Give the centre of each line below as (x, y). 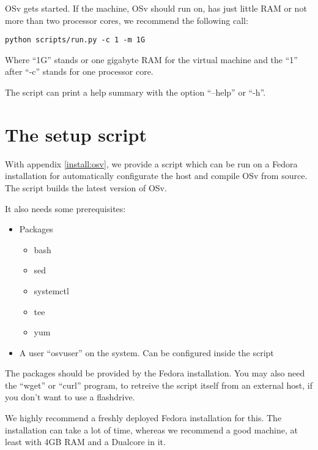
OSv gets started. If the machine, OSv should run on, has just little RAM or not (156, 8)
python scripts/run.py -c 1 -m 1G (75, 40)
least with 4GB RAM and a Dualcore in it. (85, 442)
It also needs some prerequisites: (65, 208)
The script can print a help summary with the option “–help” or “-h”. (135, 92)
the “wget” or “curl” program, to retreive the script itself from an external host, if (159, 385)
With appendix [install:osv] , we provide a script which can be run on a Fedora (151, 163)
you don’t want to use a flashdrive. (70, 397)
